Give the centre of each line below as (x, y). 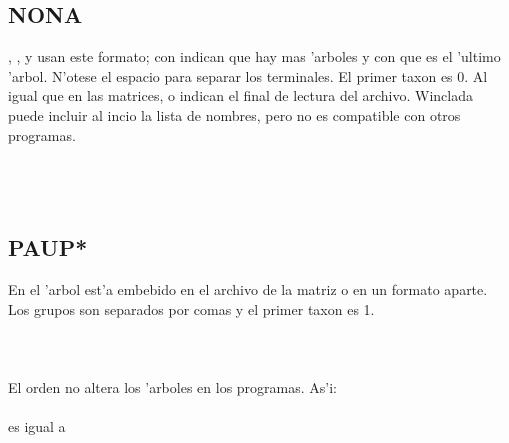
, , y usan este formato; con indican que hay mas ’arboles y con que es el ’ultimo (254, 56)
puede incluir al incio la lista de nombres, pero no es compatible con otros (234, 114)
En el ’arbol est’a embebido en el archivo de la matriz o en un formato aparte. (248, 289)
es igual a (37, 426)
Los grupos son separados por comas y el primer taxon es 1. (191, 308)
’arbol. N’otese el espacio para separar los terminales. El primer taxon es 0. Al (248, 75)
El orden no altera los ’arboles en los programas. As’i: (172, 387)
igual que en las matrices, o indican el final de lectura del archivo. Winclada (240, 95)
